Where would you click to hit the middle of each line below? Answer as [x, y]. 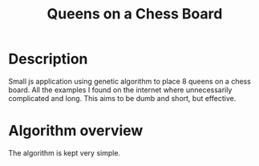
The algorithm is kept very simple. [65, 152]
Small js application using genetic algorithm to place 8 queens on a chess [129, 81]
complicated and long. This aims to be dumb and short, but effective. [122, 98]
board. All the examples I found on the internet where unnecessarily [120, 90]
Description [48, 59]
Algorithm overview [76, 131]
